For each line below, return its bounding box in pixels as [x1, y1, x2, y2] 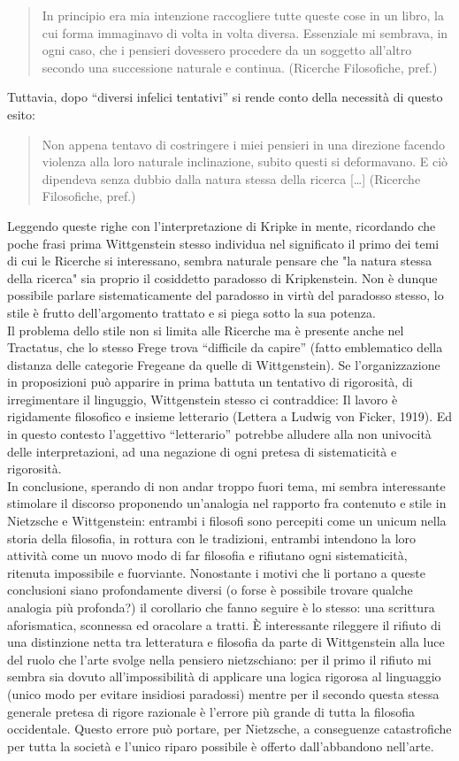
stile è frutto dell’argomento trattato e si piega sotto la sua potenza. [7, 303, 376, 321]
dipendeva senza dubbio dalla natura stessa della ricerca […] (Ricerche [42, 169, 421, 188]
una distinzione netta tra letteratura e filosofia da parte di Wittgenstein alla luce [7, 633, 445, 651]
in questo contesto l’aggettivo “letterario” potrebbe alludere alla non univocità [7, 425, 432, 443]
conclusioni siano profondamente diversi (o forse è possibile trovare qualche [7, 580, 413, 599]
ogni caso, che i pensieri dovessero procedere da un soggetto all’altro [42, 41, 412, 59]
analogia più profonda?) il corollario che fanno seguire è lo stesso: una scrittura [7, 598, 435, 616]
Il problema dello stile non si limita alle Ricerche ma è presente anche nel [7, 320, 404, 339]
